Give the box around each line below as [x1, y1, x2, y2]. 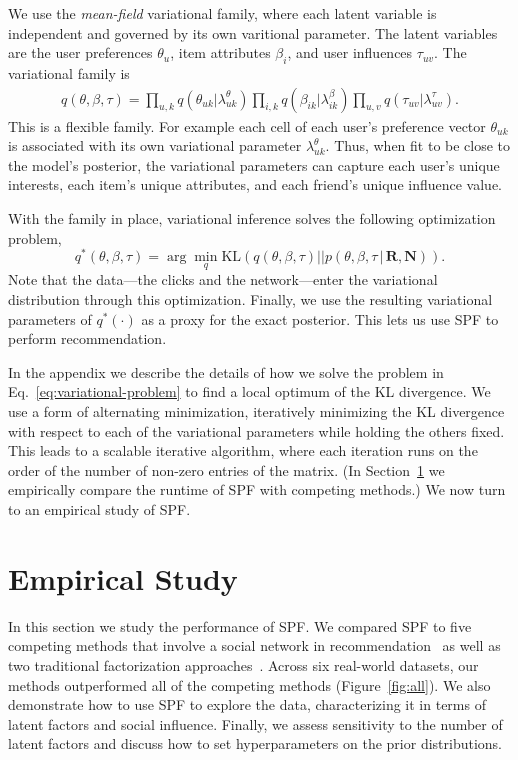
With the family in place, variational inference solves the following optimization [8, 207, 496, 228]
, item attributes [170, 42, 271, 63]
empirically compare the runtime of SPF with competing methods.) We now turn [8, 479, 506, 500]
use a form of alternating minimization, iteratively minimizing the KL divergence [8, 401, 505, 422]
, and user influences [287, 42, 413, 63]
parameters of [8, 308, 92, 329]
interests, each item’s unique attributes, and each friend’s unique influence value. [8, 174, 503, 195]
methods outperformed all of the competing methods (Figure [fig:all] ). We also [8, 674, 491, 695]
